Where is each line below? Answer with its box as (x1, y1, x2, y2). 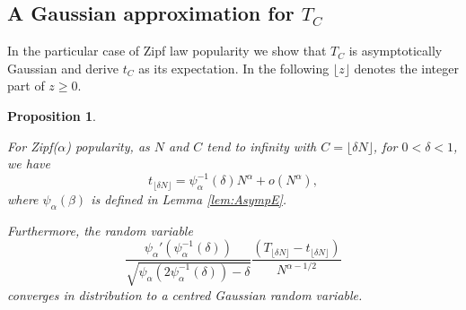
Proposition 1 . (7, 106, 96, 125)
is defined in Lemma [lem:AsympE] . (91, 189, 287, 208)
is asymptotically (348, 41, 443, 60)
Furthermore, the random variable (7, 220, 193, 239)
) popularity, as (66, 136, 150, 155)
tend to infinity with (207, 136, 317, 155)
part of (7, 76, 45, 95)
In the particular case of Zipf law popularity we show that (7, 41, 327, 60)
